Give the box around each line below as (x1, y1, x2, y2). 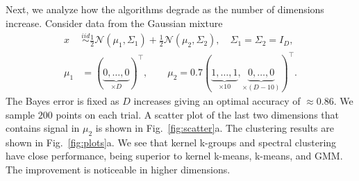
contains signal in (6, 121, 80, 135)
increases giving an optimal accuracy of (133, 93, 301, 107)
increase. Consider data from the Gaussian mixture (6, 15, 223, 30)
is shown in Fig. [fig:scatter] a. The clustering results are (95, 121, 334, 135)
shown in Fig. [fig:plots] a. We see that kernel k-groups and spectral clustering (6, 135, 337, 149)
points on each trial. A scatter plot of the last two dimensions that (56, 107, 340, 121)
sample (6, 107, 35, 121)
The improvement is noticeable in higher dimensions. (6, 162, 231, 177)
